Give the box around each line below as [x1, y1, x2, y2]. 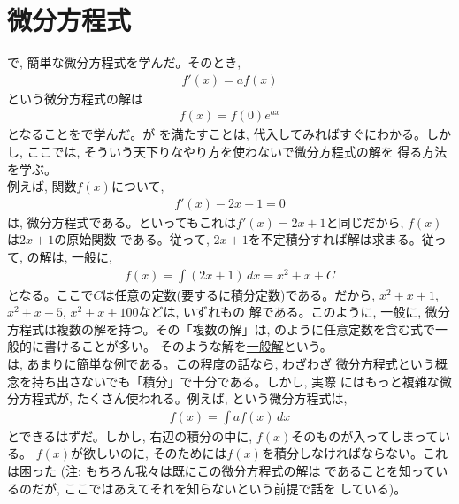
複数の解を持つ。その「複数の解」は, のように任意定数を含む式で [56, 319, 435, 338]
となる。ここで [7, 285, 94, 303]
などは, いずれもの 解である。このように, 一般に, [138, 302, 422, 321]
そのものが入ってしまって [291, 426, 439, 445]
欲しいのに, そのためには [83, 444, 227, 462]
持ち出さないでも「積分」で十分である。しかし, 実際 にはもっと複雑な [31, 371, 440, 390]
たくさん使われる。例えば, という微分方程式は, [76, 389, 348, 408]
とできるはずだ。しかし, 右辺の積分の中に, [7, 426, 253, 445]
